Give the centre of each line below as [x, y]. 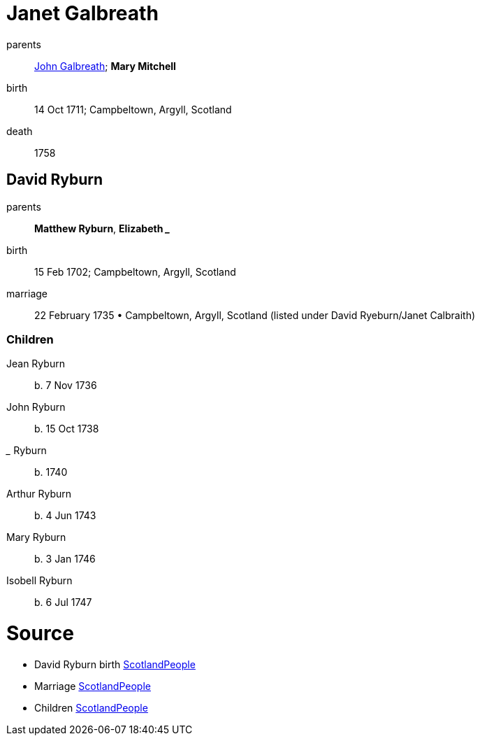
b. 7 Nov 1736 [66, 386]
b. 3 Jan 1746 [65, 559]
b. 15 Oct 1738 [67, 429]
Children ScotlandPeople [91, 707]
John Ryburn [36, 407]
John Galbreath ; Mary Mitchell [105, 66]
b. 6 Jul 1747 [63, 602]
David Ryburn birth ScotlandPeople [115, 664]
